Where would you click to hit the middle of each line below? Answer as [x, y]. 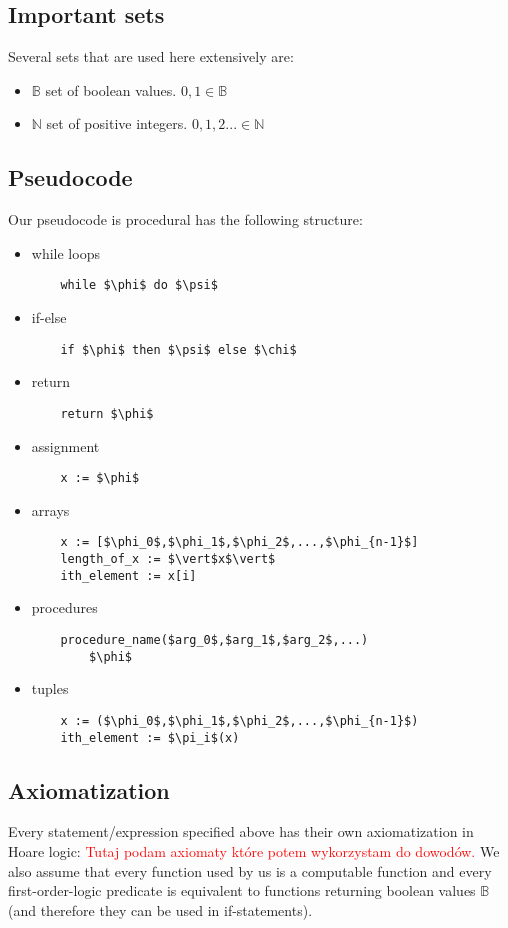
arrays [50, 509]
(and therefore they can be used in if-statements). [160, 909]
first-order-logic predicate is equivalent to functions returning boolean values [242, 890]
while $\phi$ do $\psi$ [139, 285]
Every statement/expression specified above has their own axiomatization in [241, 831]
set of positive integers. [117, 123]
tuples [50, 688]
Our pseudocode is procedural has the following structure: [185, 219]
